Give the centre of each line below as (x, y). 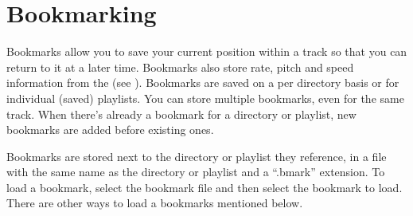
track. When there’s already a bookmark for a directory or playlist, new (181, 114)
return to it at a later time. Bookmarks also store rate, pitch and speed (180, 67)
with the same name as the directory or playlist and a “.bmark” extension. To (196, 172)
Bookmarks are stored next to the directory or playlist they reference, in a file (197, 156)
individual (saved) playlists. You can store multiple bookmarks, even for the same (205, 98)
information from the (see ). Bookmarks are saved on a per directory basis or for (203, 82)
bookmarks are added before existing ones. (110, 130)
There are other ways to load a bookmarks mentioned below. (155, 203)
